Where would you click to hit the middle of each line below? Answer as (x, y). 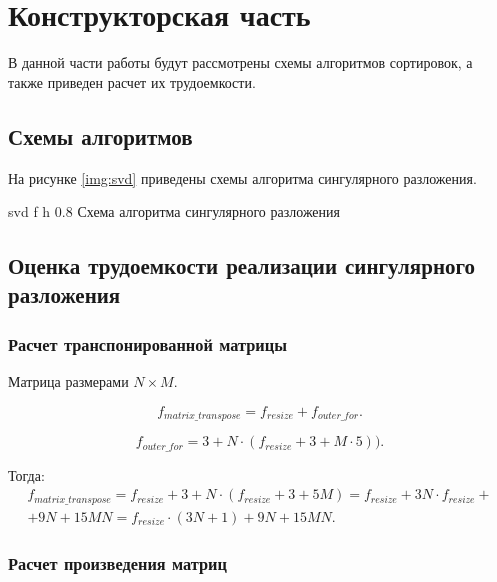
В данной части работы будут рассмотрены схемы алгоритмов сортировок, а (240, 62)
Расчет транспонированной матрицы (147, 343)
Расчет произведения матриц (117, 562)
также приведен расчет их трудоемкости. (132, 81)
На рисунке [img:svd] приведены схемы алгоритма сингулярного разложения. (242, 177)
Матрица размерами (68, 381)
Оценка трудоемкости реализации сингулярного (241, 265)
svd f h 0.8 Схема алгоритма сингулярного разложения (174, 211)
